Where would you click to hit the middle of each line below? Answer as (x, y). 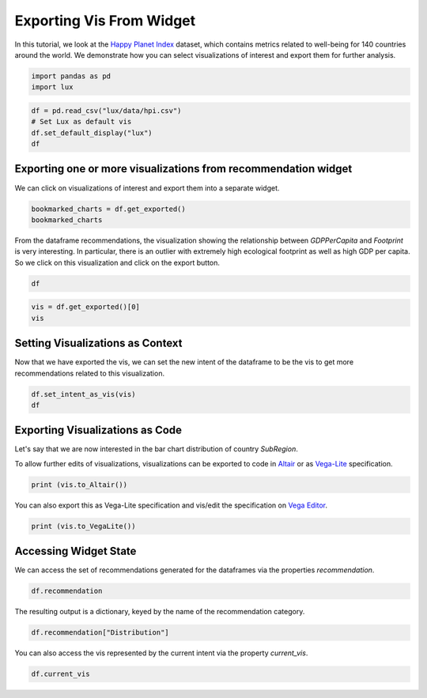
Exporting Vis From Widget (105, 21)
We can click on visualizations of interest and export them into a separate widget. (147, 188)
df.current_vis (60, 674)
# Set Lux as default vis (81, 122)
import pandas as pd (71, 76)
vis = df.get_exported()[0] (85, 307)
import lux (52, 87)
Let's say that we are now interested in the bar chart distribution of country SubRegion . (156, 449)
